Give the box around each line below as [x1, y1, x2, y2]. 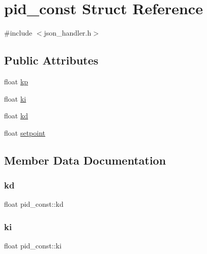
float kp [4, 76, 28, 86]
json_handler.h [44, 27, 92, 38]
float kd [4, 110, 28, 121]
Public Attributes [4, 52, 99, 68]
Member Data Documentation [4, 152, 166, 168]
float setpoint [4, 127, 45, 138]
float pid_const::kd [4, 199, 64, 209]
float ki [4, 93, 26, 104]
